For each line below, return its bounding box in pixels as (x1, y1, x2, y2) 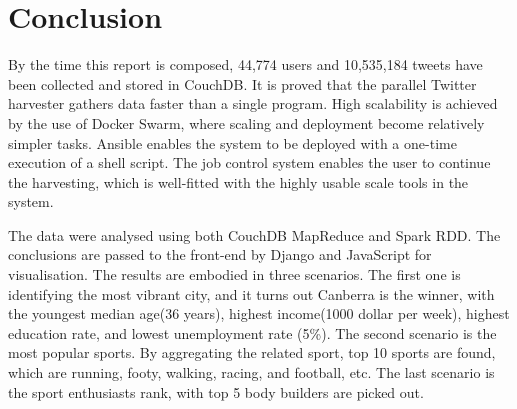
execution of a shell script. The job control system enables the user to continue (8, 152, 491, 173)
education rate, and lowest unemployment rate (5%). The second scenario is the (8, 322, 497, 343)
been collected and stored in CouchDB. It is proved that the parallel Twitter (8, 73, 477, 94)
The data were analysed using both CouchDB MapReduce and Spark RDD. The (8, 224, 501, 245)
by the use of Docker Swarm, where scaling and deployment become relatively (8, 112, 485, 133)
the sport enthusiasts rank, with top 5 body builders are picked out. (8, 381, 424, 402)
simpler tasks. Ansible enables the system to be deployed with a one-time (8, 132, 457, 153)
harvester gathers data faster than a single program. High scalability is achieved (8, 93, 498, 114)
